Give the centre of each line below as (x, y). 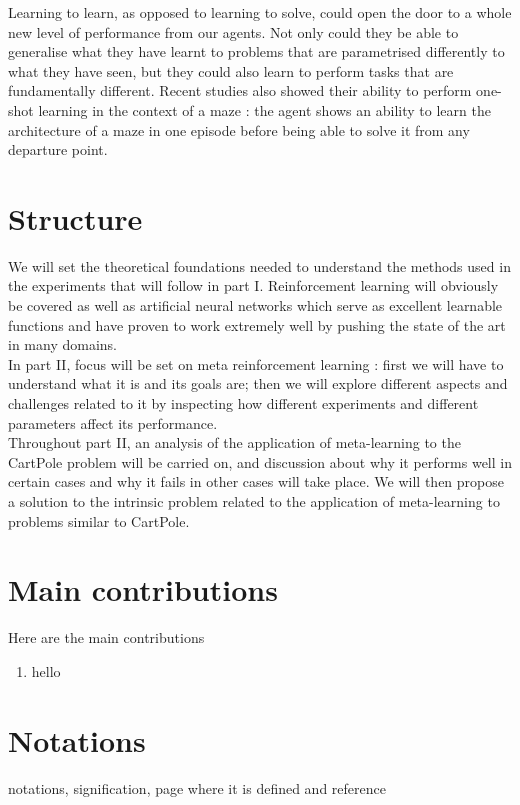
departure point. (58, 149)
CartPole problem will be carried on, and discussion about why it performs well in (260, 461)
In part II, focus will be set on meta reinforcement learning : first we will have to (256, 363)
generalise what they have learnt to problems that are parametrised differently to (256, 51)
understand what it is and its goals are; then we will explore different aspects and (258, 383)
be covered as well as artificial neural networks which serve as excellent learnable (255, 305)
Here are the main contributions (106, 637)
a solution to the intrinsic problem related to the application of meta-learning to (254, 501)
